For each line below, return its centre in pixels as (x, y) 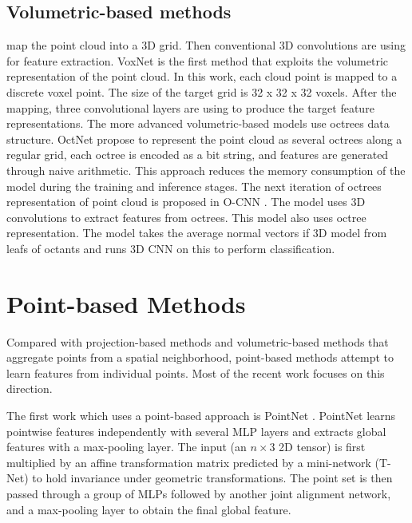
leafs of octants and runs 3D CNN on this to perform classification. (171, 248)
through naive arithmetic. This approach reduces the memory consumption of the (206, 170)
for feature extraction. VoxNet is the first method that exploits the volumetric (198, 60)
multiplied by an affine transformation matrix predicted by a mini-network (189, 462)
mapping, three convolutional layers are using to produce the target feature (190, 107)
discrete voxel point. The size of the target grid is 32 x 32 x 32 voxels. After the (202, 91)
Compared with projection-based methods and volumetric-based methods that (198, 341)
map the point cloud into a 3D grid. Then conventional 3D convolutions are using (206, 45)
